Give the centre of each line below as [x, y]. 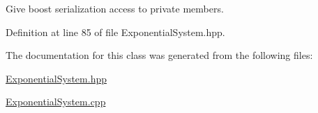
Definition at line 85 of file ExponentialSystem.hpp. [115, 32]
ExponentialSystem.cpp [56, 102]
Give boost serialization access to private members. [115, 8]
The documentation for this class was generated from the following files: [159, 55]
